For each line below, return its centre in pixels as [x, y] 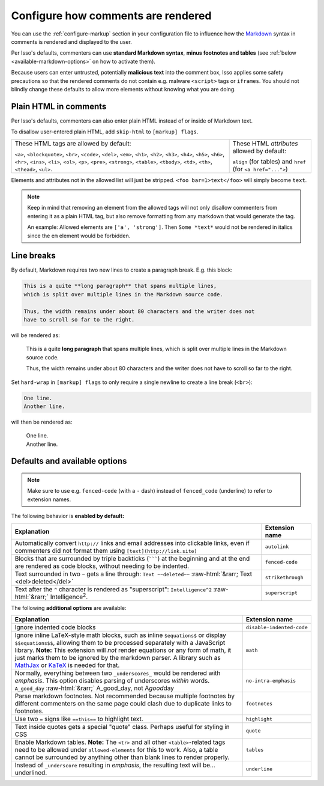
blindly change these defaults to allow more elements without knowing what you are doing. [124, 89]
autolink [277, 547]
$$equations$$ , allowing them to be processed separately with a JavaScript [120, 643]
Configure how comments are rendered [111, 16]
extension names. [49, 499]
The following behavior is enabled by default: [68, 516]
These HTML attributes [265, 143]
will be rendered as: [35, 335]
